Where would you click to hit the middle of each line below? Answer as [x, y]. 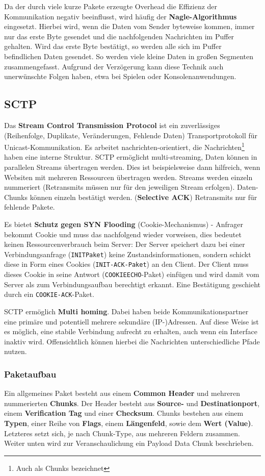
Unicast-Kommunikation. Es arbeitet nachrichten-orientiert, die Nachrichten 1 [124, 146]
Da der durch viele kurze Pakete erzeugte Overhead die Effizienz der [111, 6]
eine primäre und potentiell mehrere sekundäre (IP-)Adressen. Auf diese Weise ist [131, 321]
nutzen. [16, 351]
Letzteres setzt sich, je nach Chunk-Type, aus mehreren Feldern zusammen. [122, 433]
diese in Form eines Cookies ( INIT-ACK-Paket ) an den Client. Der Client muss [126, 264]
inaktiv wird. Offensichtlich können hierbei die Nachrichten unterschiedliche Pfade [132, 341]
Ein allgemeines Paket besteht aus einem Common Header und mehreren [122, 393]
